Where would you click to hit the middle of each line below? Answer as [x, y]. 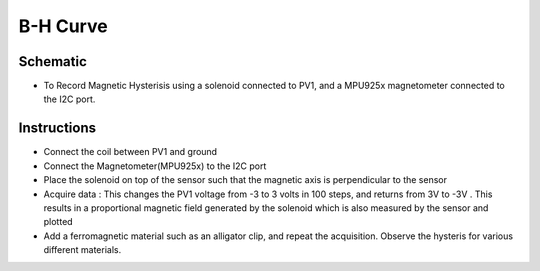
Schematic [52, 61]
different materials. [82, 250]
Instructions [57, 128]
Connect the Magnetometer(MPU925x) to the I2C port [155, 166]
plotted [58, 222]
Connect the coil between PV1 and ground [130, 152]
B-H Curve [63, 26]
